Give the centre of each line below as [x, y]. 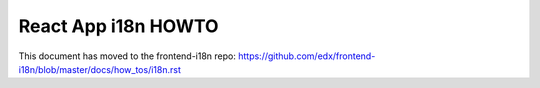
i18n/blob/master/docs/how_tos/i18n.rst [100, 69]
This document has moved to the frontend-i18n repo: [127, 56]
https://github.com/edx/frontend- [307, 56]
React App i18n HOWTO [118, 26]
